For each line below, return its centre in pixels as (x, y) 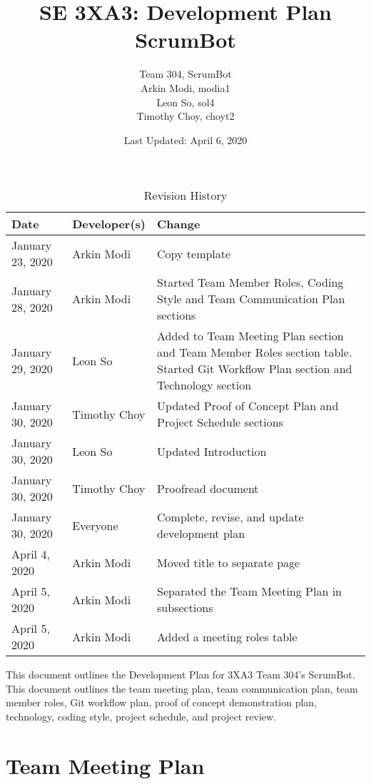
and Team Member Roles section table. (255, 352)
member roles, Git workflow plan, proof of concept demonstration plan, (162, 702)
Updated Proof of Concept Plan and (248, 406)
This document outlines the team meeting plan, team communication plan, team (182, 688)
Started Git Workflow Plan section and (255, 369)
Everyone (95, 525)
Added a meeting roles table (227, 636)
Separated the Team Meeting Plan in (249, 591)
